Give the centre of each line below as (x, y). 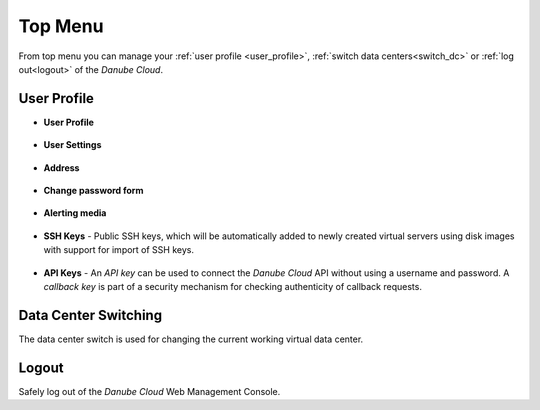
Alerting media (75, 213)
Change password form (93, 191)
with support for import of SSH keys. (119, 250)
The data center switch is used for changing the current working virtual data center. (191, 339)
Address (61, 167)
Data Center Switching (90, 315)
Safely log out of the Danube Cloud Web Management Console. (149, 391)
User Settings (72, 145)
